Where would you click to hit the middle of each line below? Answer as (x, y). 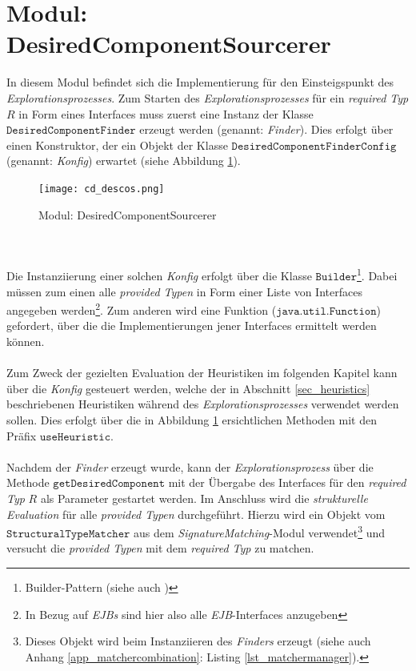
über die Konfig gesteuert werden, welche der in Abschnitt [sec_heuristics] (188, 388)
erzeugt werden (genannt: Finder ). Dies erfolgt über (266, 129)
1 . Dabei (377, 274)
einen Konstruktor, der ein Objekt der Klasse (117, 145)
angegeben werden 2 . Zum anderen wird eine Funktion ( (142, 309)
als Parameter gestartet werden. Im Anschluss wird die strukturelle (204, 498)
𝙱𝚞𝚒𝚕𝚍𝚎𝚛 (336, 277)
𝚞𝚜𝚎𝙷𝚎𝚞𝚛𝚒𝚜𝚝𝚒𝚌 (75, 437)
